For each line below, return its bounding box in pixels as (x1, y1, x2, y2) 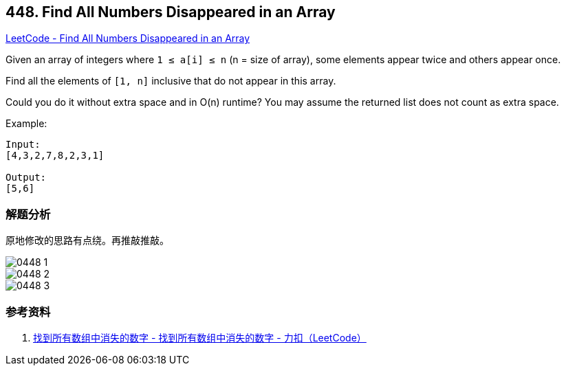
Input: (6, 139, 41, 150)
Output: (6, 172, 47, 183)
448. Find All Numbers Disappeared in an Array (6, 3, 336, 21)
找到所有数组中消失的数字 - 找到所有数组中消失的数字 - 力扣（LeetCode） (33, 331, 367, 344)
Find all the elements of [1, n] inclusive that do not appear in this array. (6, 75, 336, 87)
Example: (6, 117, 47, 130)
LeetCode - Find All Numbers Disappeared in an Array (6, 32, 250, 45)
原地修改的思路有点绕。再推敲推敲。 (6, 234, 169, 247)
